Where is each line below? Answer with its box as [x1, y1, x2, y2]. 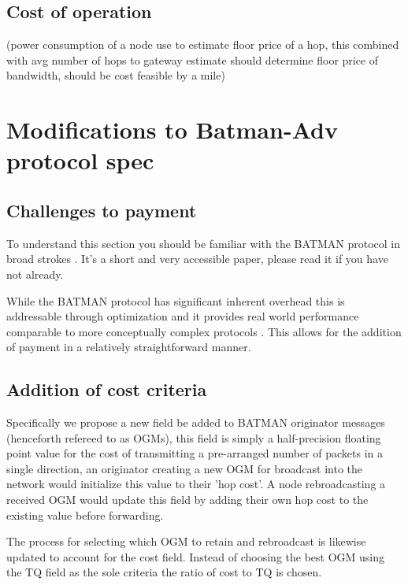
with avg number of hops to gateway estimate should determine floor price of [6, 51, 379, 68]
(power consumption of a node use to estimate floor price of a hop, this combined [6, 36, 399, 53]
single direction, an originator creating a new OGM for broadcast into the [6, 460, 363, 476]
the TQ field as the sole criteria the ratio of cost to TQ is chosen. [6, 564, 322, 580]
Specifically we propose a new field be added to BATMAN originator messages [6, 414, 385, 431]
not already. [6, 265, 64, 282]
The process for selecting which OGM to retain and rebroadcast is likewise [6, 533, 366, 550]
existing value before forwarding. [6, 506, 164, 523]
